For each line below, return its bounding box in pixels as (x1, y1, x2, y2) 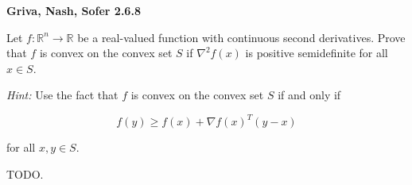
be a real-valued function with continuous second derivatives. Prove (77, 29, 406, 45)
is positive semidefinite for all (245, 44, 388, 61)
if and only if (278, 87, 341, 103)
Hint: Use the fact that (6, 87, 119, 103)
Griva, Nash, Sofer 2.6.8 (6, 2, 141, 18)
